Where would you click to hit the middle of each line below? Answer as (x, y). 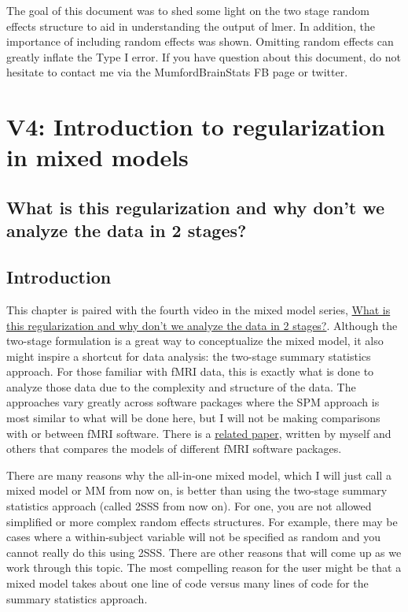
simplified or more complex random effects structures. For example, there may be (202, 521)
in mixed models (97, 157)
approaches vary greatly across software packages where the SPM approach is (193, 402)
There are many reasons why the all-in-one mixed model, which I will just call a (199, 475)
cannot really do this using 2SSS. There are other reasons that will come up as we (204, 552)
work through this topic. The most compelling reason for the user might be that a (204, 567)
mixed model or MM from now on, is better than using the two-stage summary (197, 490)
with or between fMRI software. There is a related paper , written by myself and (199, 433)
